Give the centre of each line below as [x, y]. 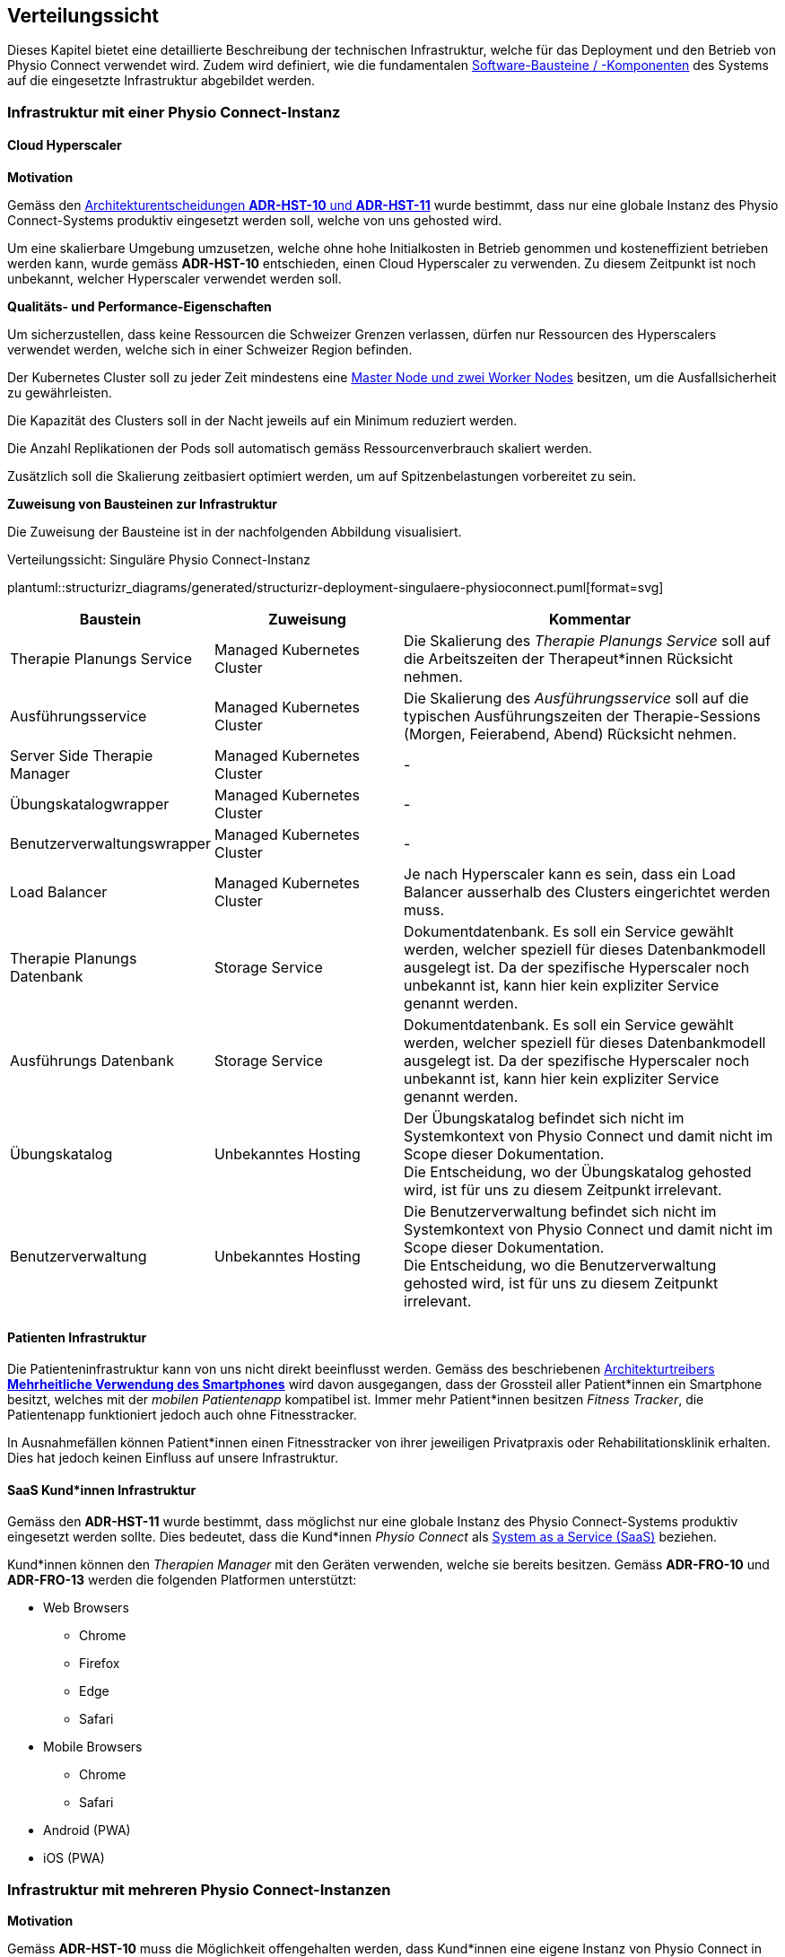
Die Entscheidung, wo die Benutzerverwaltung [560, 1266]
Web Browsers [86, 1608]
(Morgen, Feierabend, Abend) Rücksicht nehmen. [571, 734]
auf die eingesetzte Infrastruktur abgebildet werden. [161, 81]
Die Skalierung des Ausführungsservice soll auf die [576, 699]
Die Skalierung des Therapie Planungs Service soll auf [587, 641]
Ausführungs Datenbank [92, 1061]
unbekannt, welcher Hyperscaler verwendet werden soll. [174, 279]
